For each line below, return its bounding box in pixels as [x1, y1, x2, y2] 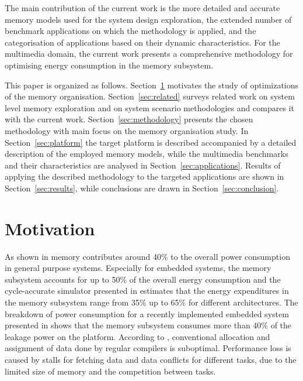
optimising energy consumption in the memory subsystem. [5, 59, 214, 71]
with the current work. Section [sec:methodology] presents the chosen [5, 113, 253, 125]
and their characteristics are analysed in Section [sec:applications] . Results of [5, 159, 281, 171]
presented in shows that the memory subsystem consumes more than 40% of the [5, 319, 292, 331]
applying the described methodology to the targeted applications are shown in [5, 170, 284, 183]
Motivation [5, 216, 95, 240]
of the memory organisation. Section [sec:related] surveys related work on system [5, 90, 295, 102]
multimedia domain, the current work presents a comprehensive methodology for [5, 47, 293, 60]
